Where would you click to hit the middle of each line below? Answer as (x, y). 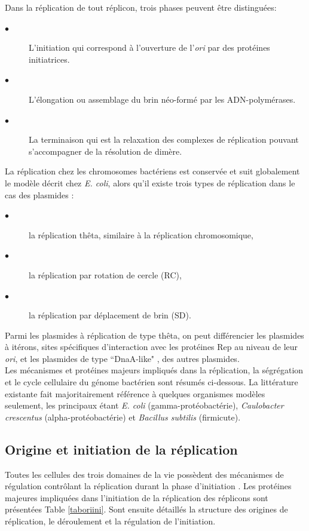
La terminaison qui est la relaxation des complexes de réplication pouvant (164, 139)
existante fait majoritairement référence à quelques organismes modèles (135, 393)
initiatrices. (49, 59)
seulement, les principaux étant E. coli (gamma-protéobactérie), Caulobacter (144, 405)
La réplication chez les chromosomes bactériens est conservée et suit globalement (152, 171)
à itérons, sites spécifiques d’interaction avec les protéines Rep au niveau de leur (152, 347)
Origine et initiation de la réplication (121, 449)
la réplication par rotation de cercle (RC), (105, 274)
